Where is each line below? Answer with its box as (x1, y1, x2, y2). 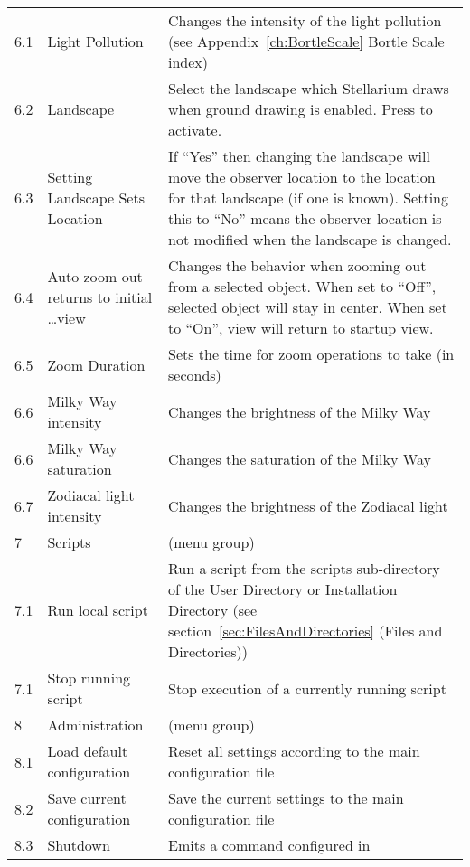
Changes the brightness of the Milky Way (167, 401, 431, 422)
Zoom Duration (47, 353, 146, 375)
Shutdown (47, 834, 110, 855)
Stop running (47, 667, 131, 688)
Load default (47, 740, 128, 761)
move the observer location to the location (167, 166, 436, 187)
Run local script (47, 599, 148, 620)
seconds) (167, 364, 221, 385)
